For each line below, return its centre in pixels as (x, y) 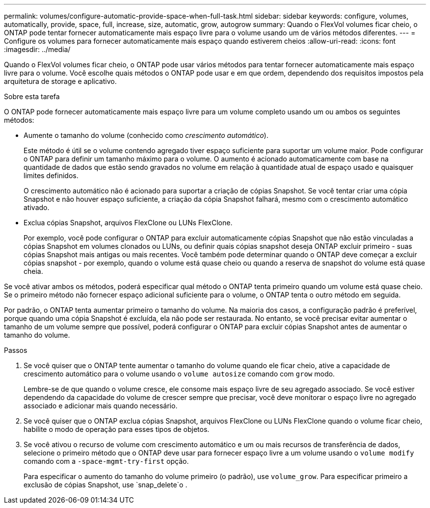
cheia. (33, 271)
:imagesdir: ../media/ (37, 49)
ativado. (37, 207)
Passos (16, 350)
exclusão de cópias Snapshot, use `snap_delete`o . (106, 485)
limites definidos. (51, 175)
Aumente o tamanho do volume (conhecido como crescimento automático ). (146, 135)
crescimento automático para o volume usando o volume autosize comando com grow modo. (179, 374)
